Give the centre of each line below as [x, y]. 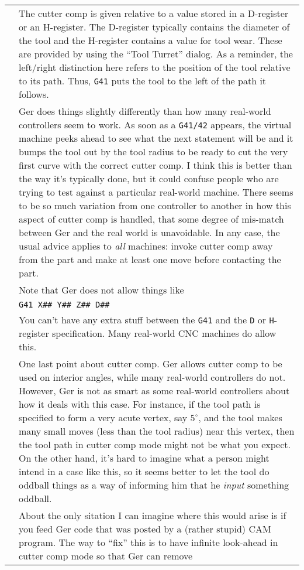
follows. [34, 94]
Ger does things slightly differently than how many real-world [145, 111]
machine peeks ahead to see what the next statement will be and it [156, 138]
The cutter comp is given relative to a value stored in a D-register [154, 13]
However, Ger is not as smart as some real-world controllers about [154, 390]
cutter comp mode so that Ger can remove [106, 556]
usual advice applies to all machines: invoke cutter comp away [146, 246]
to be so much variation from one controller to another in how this [155, 205]
